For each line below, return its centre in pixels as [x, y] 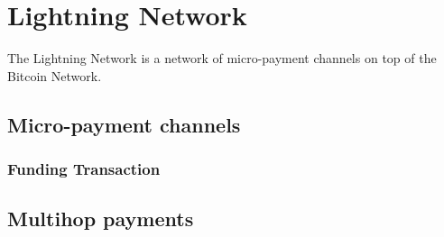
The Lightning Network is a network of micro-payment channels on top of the [222, 58]
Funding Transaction [84, 169]
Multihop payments [101, 219]
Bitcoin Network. [55, 75]
